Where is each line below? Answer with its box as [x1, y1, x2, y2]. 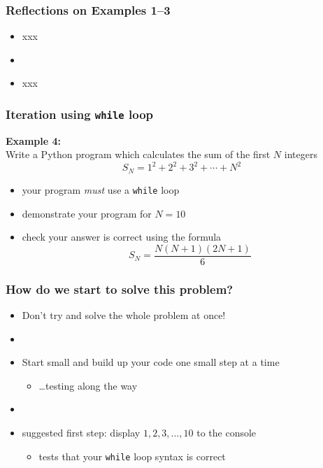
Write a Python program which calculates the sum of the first [6, 147, 271, 162]
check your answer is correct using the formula [22, 229, 222, 244]
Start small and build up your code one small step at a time [22, 355, 280, 369]
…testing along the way [38, 378, 138, 392]
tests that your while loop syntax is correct [38, 448, 226, 463]
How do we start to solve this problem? [6, 280, 234, 297]
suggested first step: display [22, 425, 141, 440]
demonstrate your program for [22, 206, 152, 220]
